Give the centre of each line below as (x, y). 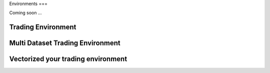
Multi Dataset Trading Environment (65, 43)
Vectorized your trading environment (68, 59)
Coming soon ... (25, 13)
